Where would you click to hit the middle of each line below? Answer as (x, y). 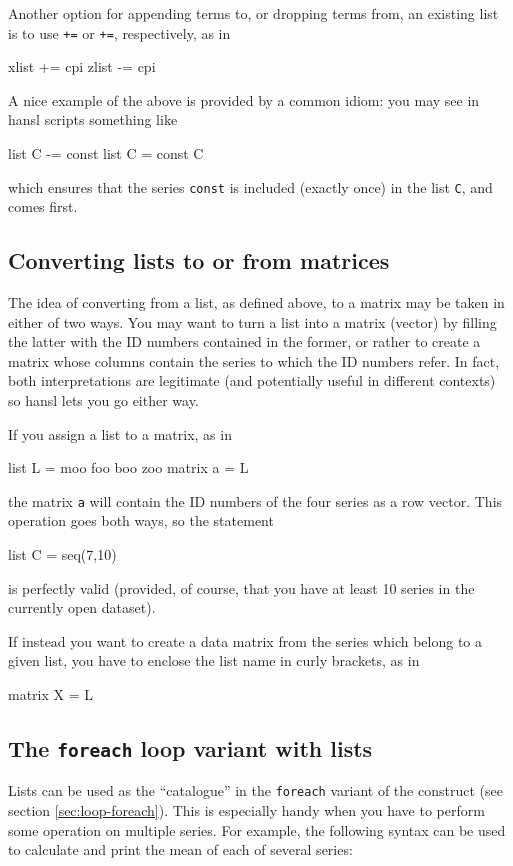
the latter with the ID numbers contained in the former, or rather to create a (244, 341)
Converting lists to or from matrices (199, 260)
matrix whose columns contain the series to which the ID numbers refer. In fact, (254, 360)
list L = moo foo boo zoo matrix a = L (128, 467)
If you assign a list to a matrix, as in (120, 433)
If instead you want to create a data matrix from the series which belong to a (245, 640)
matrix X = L (51, 694)
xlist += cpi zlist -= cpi (82, 66)
